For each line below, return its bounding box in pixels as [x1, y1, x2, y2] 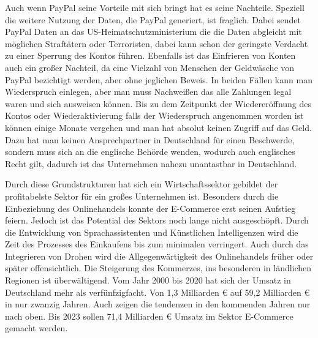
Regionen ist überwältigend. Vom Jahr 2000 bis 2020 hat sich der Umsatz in [5, 274, 291, 287]
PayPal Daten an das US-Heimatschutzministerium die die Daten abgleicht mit [5, 25, 302, 38]
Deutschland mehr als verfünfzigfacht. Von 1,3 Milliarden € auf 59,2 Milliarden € [5, 285, 310, 298]
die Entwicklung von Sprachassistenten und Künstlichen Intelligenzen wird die [5, 225, 298, 238]
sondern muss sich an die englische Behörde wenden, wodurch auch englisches [5, 145, 295, 158]
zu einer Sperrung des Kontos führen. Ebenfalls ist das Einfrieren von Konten [5, 49, 296, 62]
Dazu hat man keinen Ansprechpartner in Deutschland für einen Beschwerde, [5, 133, 295, 146]
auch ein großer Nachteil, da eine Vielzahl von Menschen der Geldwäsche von [5, 61, 295, 73]
